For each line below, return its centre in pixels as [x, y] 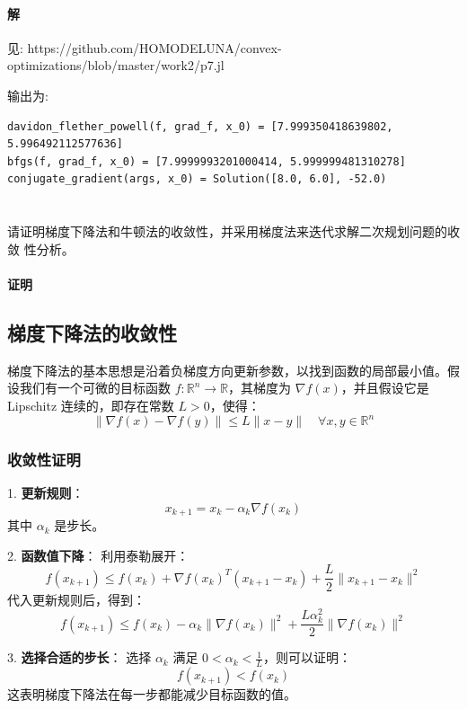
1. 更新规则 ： [46, 493]
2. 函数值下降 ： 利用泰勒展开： [98, 555]
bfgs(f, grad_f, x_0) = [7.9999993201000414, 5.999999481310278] [207, 161]
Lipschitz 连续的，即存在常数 [91, 405]
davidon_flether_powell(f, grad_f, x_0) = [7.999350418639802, [200, 126]
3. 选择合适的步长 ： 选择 [79, 657]
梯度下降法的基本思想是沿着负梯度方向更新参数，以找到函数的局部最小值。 [227, 370]
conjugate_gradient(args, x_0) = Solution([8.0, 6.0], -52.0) [197, 179]
